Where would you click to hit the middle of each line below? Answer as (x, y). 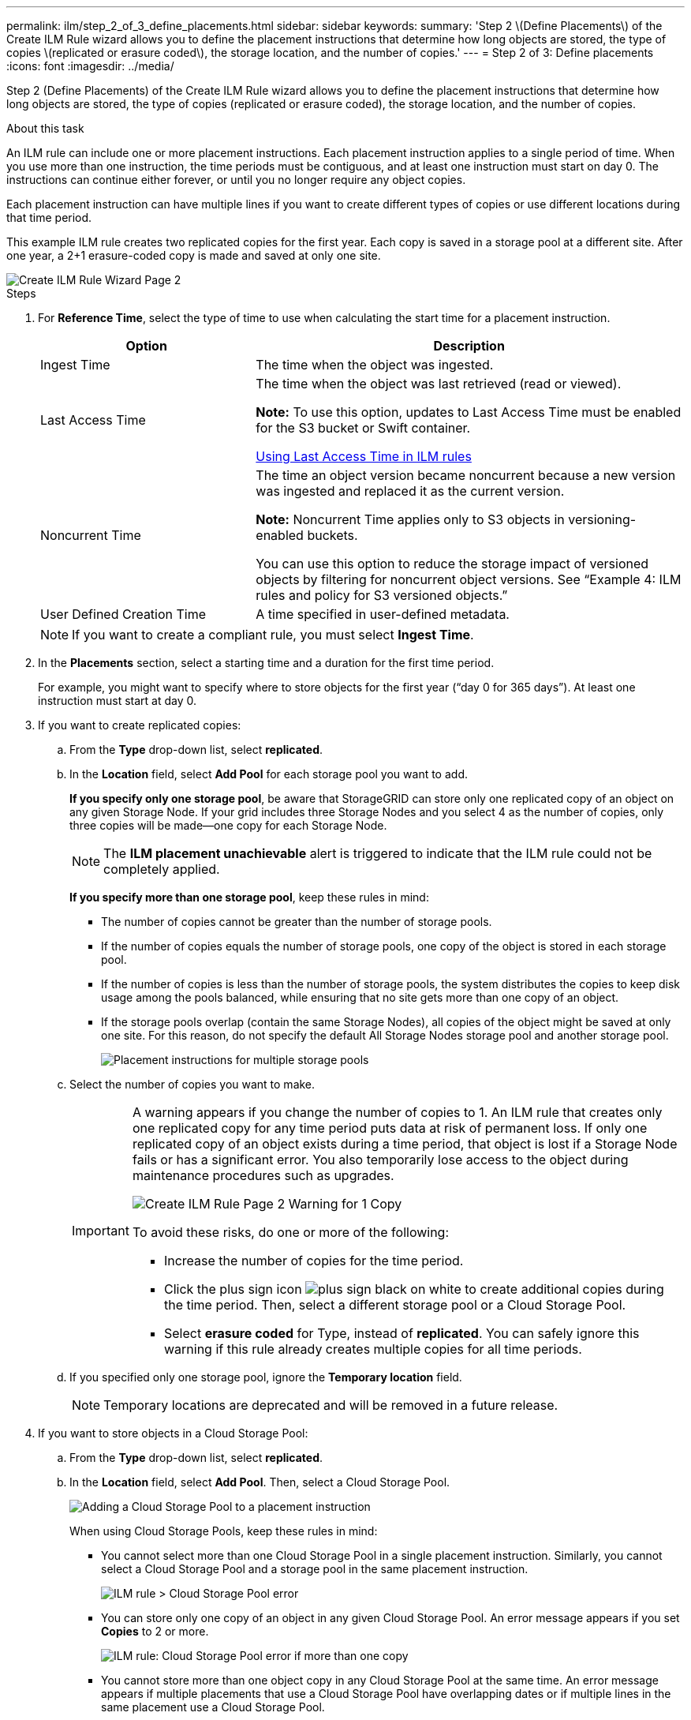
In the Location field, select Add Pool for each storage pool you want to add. (269, 774)
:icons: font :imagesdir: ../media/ (90, 66)
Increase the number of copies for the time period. (314, 1261)
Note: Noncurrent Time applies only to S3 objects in (410, 519)
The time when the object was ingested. (375, 365)
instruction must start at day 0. (118, 701)
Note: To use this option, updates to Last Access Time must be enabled (469, 412)
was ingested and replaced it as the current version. (410, 491)
